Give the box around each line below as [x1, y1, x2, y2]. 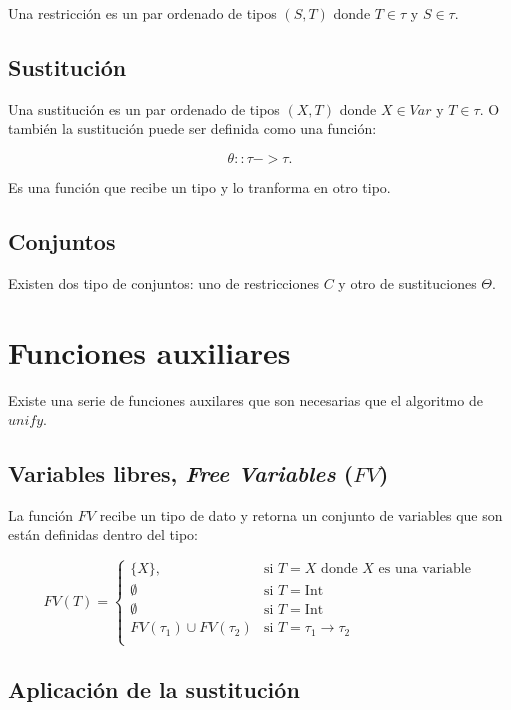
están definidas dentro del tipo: [8, 524, 198, 545]
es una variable [378, 562, 471, 577]
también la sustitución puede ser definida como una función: [8, 118, 377, 139]
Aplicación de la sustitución [8, 674, 300, 705]
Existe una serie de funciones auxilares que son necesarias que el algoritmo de [8, 389, 483, 410]
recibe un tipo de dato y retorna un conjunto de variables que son [99, 504, 503, 525]
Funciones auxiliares [8, 331, 291, 372]
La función [8, 504, 74, 525]
